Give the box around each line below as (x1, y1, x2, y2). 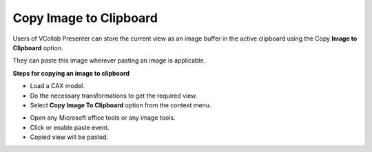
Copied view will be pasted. (30, 133, 109, 141)
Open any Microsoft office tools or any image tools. (30, 113, 176, 122)
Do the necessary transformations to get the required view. (30, 91, 198, 100)
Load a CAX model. (30, 82, 85, 90)
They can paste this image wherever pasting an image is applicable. (12, 56, 206, 65)
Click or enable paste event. (30, 123, 110, 131)
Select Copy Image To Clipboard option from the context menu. (30, 100, 211, 109)
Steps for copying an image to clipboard (12, 69, 130, 77)
